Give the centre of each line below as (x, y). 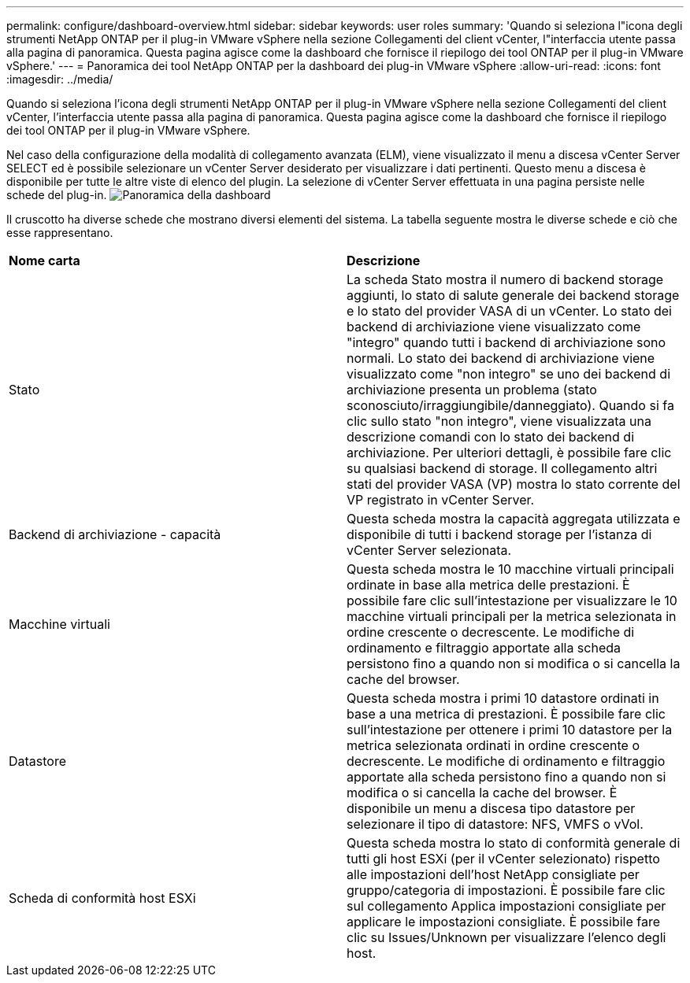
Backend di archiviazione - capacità (115, 534)
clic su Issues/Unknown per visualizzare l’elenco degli (506, 937)
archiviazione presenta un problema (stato (472, 390)
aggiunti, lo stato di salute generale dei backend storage (513, 295)
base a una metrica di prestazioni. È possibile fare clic (506, 714)
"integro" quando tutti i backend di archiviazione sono (506, 342)
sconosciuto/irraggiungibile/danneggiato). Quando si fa (510, 405)
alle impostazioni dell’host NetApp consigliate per (493, 874)
